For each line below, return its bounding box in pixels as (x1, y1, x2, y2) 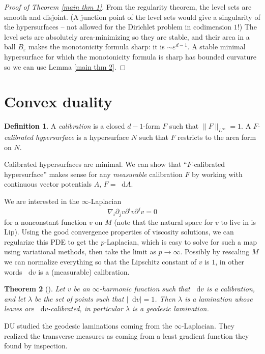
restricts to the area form (178, 132, 256, 142)
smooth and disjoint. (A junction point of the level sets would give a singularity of (4, 11, 260, 22)
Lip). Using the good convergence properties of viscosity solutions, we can (4, 226, 234, 237)
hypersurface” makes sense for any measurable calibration (4, 168, 183, 179)
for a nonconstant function (4, 216, 87, 227)
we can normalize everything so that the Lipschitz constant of (4, 256, 197, 267)
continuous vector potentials (4, 179, 92, 189)
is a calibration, (207, 283, 255, 294)
